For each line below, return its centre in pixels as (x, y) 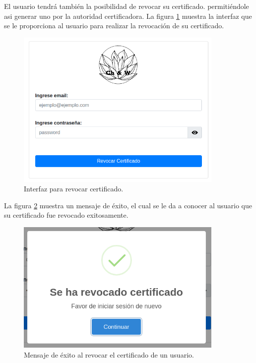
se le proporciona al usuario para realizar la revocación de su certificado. (114, 26)
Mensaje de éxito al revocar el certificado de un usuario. (109, 354)
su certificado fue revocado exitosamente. (66, 215)
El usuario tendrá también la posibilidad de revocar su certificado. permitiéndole (127, 6)
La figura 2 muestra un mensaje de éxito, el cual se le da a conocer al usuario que (128, 205)
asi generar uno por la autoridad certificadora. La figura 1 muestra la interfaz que (128, 16)
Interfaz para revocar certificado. (74, 189)
